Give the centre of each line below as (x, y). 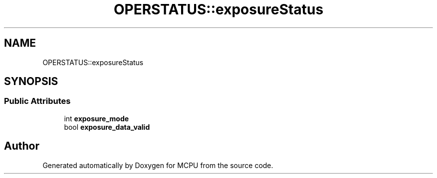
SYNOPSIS (31, 82)
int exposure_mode (97, 118)
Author (22, 146)
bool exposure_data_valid (107, 127)
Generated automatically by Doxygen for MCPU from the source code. (158, 165)
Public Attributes (37, 101)
